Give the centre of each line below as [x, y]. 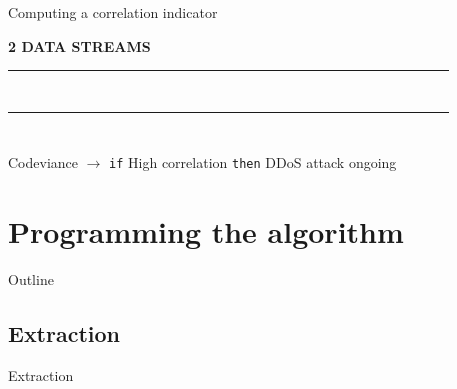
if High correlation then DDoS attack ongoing [253, 162]
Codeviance [43, 162]
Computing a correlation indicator [113, 12]
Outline [31, 279]
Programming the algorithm [206, 231]
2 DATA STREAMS [79, 45]
